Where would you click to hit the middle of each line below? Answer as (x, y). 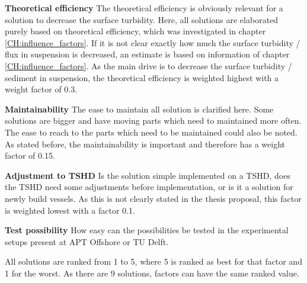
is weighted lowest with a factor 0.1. (70, 210)
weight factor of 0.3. (41, 89)
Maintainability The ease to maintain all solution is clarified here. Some (139, 109)
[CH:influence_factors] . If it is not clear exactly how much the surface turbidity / (153, 42)
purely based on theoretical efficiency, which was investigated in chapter (135, 31)
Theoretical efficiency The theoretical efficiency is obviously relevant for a (144, 8)
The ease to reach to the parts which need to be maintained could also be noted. (151, 132)
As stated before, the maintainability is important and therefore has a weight (145, 144)
